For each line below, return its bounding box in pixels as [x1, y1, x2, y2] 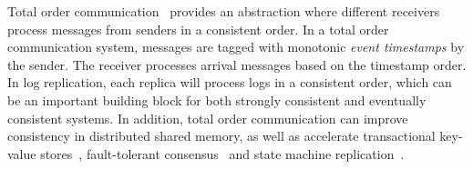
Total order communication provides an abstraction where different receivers [7, 2, 440, 20]
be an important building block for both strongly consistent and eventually [7, 90, 427, 109]
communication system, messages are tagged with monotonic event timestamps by [7, 37, 465, 56]
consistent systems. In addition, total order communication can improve [7, 108, 408, 127]
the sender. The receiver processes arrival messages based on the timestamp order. [7, 55, 467, 74]
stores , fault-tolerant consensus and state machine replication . [40, 144, 405, 163]
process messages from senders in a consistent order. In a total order [7, 19, 389, 38]
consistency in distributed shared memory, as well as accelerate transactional [7, 126, 436, 145]
